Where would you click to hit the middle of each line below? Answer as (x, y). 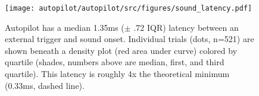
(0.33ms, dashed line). (45, 85)
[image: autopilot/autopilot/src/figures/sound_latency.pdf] (129, 8)
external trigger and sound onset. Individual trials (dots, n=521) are (129, 39)
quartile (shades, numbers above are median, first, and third (115, 62)
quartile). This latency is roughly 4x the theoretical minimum (117, 74)
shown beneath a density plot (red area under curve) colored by (121, 50)
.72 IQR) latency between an (186, 27)
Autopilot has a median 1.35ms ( (65, 27)
